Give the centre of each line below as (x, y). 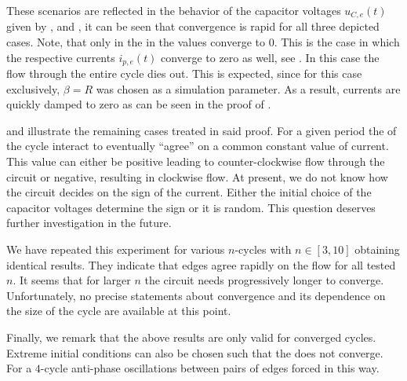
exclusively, (33, 88)
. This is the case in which (337, 42)
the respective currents (61, 57)
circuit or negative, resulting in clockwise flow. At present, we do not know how (197, 176)
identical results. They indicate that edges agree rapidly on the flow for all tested (201, 264)
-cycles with (263, 249)
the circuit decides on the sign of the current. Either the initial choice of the (189, 192)
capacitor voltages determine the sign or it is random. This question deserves (191, 207)
